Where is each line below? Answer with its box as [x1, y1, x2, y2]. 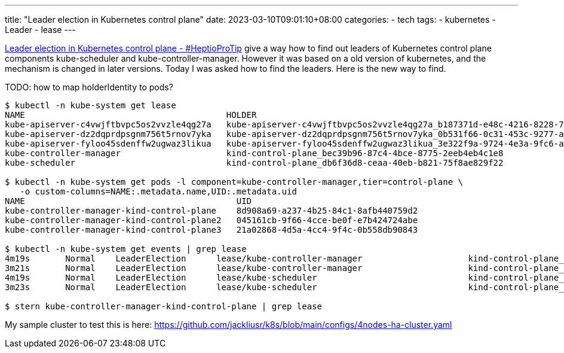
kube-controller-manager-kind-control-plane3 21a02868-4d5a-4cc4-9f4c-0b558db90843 [5, 225, 418, 235]
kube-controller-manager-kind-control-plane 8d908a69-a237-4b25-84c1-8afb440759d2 [5, 206, 418, 215]
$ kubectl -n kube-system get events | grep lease [5, 244, 247, 254]
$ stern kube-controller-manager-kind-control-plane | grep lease [5, 302, 323, 311]
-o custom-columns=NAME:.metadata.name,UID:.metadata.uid [20, 187, 297, 196]
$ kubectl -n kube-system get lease [5, 101, 176, 110]
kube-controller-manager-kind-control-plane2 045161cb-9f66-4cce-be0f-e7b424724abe [5, 215, 418, 225]
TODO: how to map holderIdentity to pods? [5, 82, 173, 92]
